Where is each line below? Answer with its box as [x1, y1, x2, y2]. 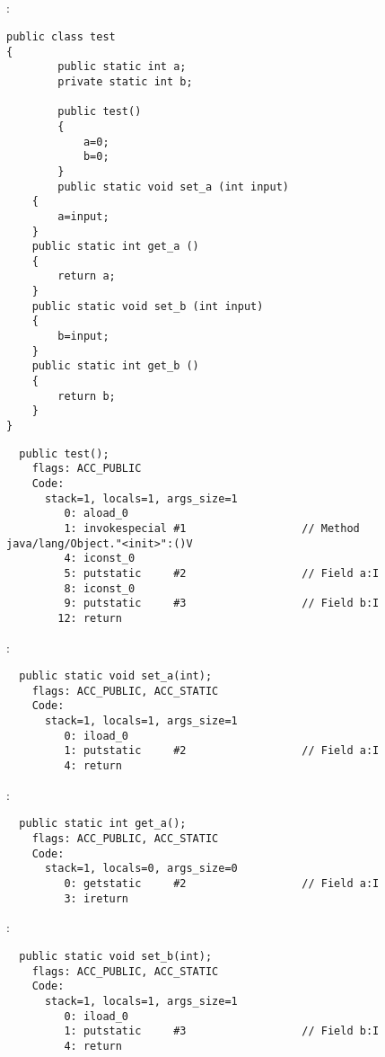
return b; [57, 389, 116, 403]
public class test [6, 30, 116, 43]
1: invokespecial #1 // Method [64, 521, 360, 535]
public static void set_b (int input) [31, 299, 264, 313]
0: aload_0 [64, 507, 129, 520]
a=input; [57, 209, 109, 223]
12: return [57, 611, 122, 625]
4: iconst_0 [64, 552, 136, 565]
